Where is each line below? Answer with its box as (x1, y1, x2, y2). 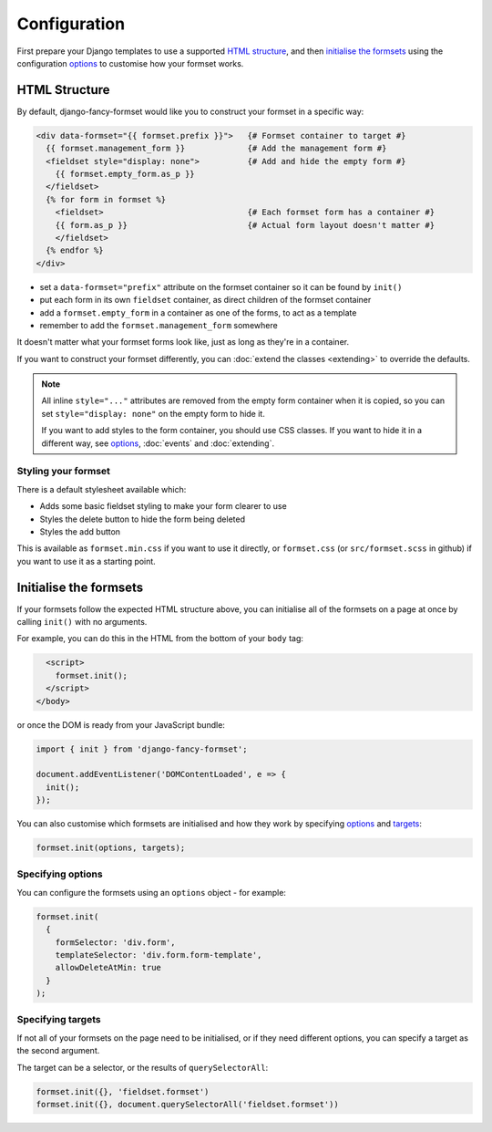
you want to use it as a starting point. (16, 556, 157, 566)
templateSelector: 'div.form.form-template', (55, 950, 262, 960)
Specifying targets (16, 1013, 101, 1026)
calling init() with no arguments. (16, 617, 148, 628)
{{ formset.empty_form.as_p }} (55, 169, 195, 179)
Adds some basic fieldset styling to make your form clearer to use (39, 501, 287, 512)
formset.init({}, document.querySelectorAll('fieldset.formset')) (36, 1099, 339, 1110)
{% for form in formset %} (46, 194, 167, 204)
